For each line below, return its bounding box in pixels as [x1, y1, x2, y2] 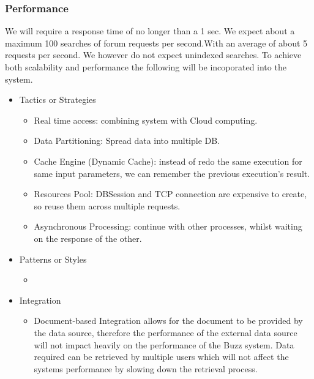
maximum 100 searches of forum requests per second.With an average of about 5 [5, 36, 308, 49]
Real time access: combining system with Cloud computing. [34, 113, 258, 126]
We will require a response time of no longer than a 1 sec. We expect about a [5, 24, 295, 37]
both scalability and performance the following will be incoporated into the [5, 61, 286, 73]
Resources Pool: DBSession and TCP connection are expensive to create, [34, 187, 307, 200]
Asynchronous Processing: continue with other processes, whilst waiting [34, 220, 302, 233]
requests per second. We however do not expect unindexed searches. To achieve [5, 48, 302, 61]
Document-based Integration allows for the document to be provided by [34, 314, 303, 327]
